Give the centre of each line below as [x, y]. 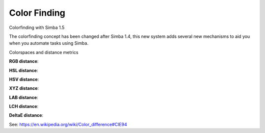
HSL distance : [24, 70]
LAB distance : [24, 97]
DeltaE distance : [26, 115]
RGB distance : [24, 61]
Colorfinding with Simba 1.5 [37, 27]
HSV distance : [24, 79]
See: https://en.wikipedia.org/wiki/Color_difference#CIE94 [68, 124]
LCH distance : [24, 106]
